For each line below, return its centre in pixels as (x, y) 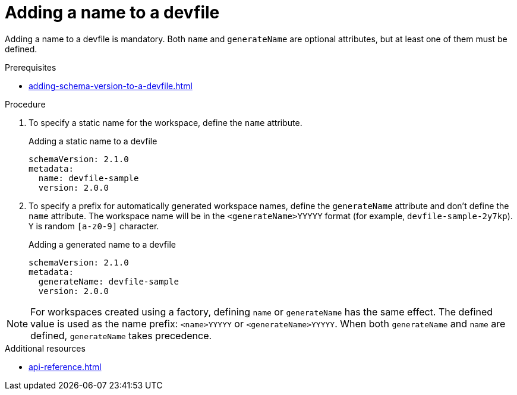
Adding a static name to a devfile (93, 141)
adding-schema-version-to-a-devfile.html (111, 86)
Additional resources (45, 348)
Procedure (25, 104)
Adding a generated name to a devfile (102, 244)
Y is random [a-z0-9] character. (94, 226)
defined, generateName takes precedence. (121, 335)
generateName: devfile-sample (108, 281)
